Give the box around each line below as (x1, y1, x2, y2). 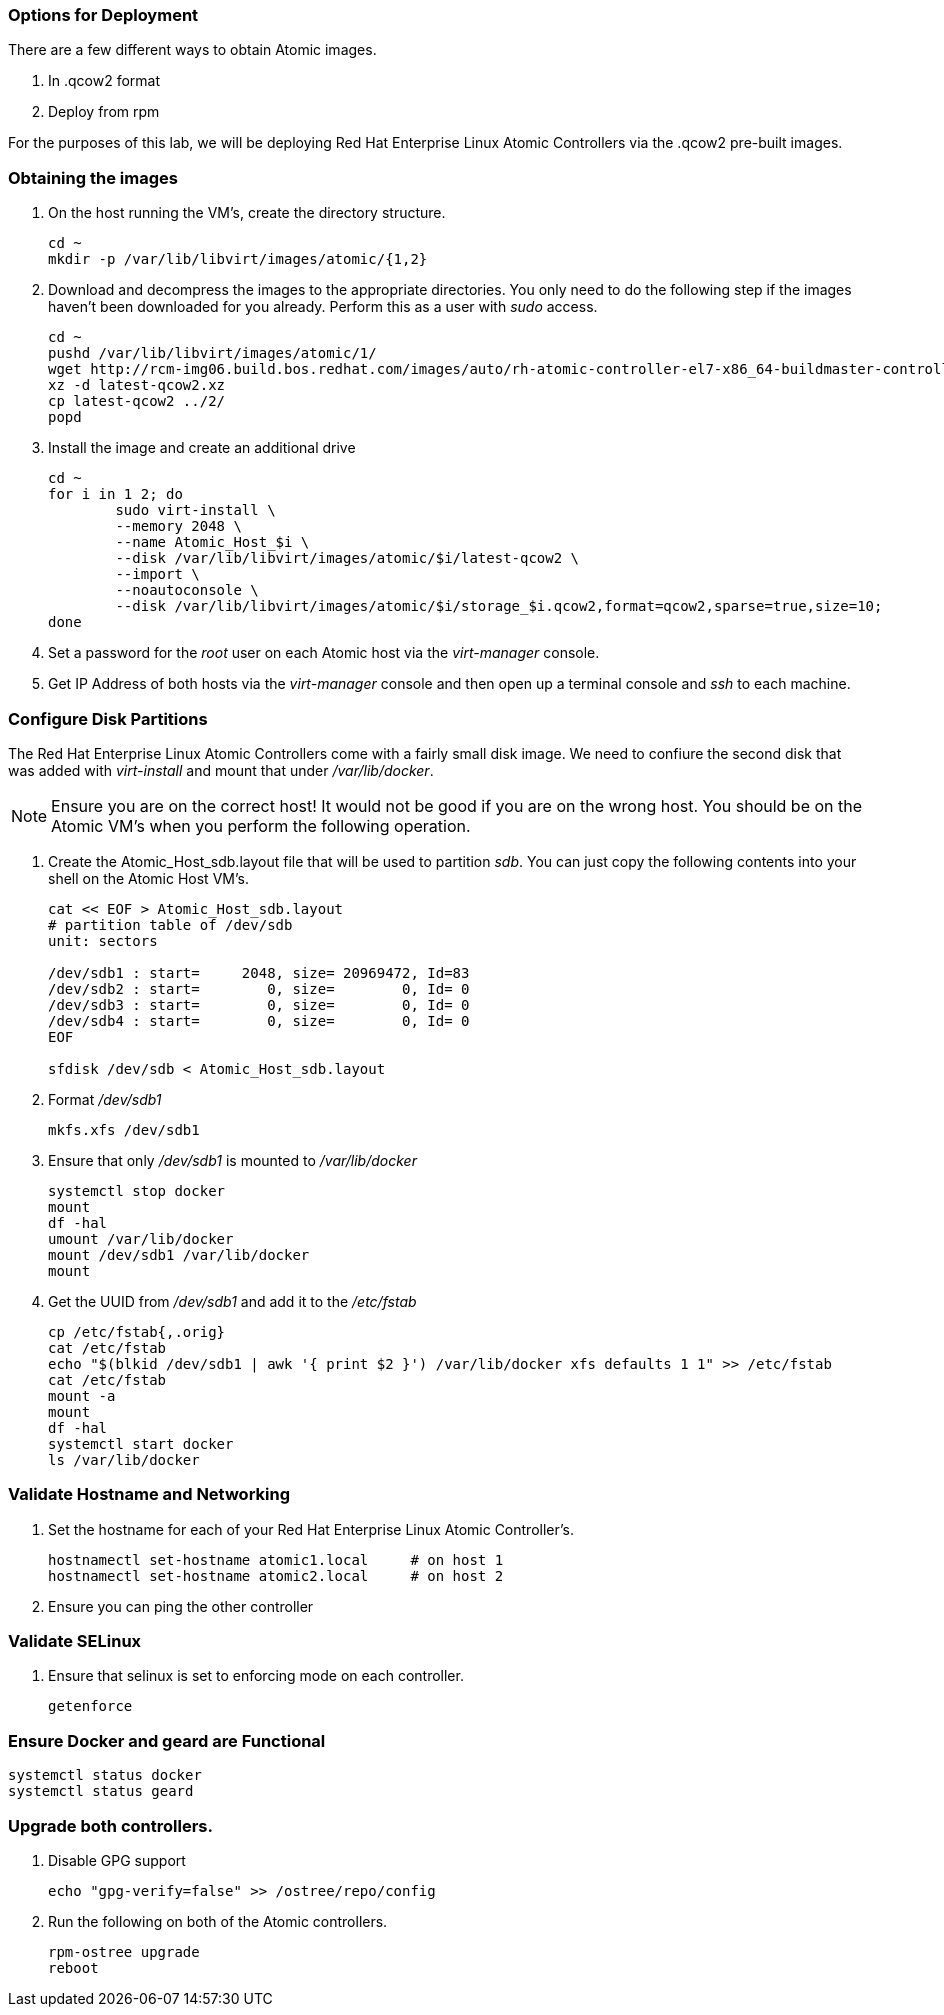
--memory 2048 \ (115, 518, 242, 535)
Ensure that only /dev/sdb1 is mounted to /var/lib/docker (48, 1151, 417, 1169)
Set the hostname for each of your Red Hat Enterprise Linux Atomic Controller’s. (48, 1520, 574, 1538)
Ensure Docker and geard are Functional (8, 1730, 326, 1751)
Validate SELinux (8, 1631, 142, 1651)
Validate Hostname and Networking (8, 1484, 290, 1505)
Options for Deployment (8, 5, 199, 25)
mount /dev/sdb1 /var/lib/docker (48, 1246, 310, 1263)
